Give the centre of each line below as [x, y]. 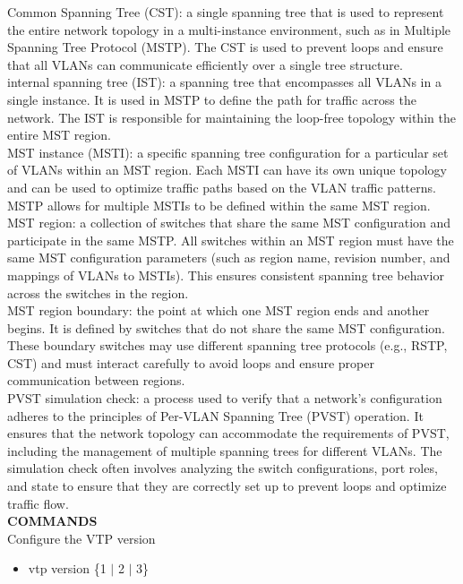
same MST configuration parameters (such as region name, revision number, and [229, 258]
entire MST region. [59, 135]
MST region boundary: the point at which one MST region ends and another [219, 310]
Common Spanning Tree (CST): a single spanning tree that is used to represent [226, 12]
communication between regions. [96, 380]
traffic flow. [38, 503]
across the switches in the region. [98, 292]
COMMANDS [52, 521]
